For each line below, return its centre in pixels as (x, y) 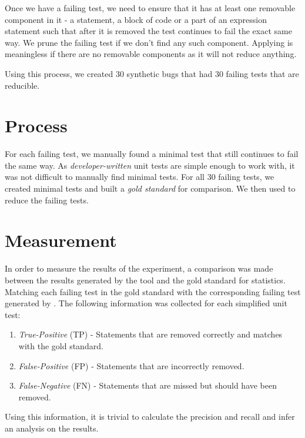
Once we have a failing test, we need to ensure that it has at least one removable (150, 8)
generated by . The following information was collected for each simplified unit (146, 303)
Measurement (61, 240)
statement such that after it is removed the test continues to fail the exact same (148, 31)
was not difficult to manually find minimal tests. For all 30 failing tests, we (140, 177)
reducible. (22, 85)
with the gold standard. (61, 345)
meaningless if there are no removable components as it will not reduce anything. (151, 54)
